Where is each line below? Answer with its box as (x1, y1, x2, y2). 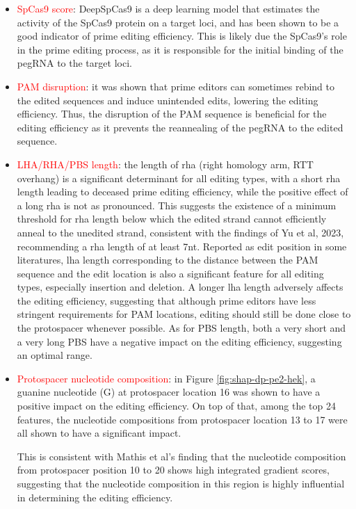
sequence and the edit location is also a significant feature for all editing (17, 266, 324, 280)
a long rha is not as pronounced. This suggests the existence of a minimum (17, 197, 337, 212)
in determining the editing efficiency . (17, 490, 173, 504)
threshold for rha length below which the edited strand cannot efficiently (17, 211, 327, 226)
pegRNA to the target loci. (17, 56, 132, 70)
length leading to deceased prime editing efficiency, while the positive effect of (17, 184, 348, 199)
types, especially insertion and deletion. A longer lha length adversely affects (17, 280, 343, 294)
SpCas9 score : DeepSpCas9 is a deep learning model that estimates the (17, 1, 320, 15)
